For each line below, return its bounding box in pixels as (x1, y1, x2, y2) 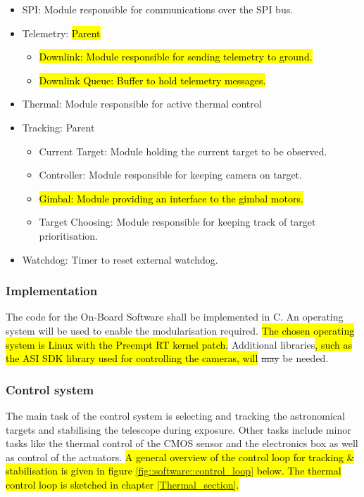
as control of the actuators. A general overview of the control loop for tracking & (6, 449, 355, 464)
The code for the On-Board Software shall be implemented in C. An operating (6, 309, 344, 324)
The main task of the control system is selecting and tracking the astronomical (6, 408, 345, 422)
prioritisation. (39, 228, 99, 243)
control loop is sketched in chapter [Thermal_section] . (6, 477, 239, 491)
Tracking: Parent (22, 120, 95, 134)
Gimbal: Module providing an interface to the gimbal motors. (39, 191, 303, 205)
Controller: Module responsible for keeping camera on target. (39, 167, 302, 182)
